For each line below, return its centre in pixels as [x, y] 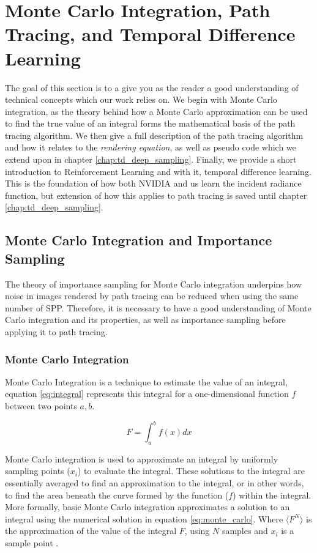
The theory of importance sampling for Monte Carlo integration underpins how [153, 284]
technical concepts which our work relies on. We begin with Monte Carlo [141, 99]
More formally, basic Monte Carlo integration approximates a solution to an [147, 507]
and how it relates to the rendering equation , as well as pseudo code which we [151, 147]
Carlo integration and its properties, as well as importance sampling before [145, 320]
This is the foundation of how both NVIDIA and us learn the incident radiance [153, 183]
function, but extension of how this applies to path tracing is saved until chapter [156, 195]
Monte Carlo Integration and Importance [139, 240]
